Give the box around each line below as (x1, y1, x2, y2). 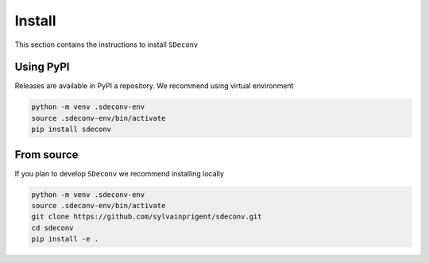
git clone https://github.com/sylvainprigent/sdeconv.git (31, 212, 262, 222)
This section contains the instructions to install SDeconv (14, 40, 199, 49)
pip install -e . (31, 234, 99, 244)
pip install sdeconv (31, 125, 111, 134)
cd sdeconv (31, 223, 74, 232)
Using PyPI (14, 60, 70, 74)
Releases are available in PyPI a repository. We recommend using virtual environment (14, 81, 294, 91)
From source (14, 148, 79, 161)
